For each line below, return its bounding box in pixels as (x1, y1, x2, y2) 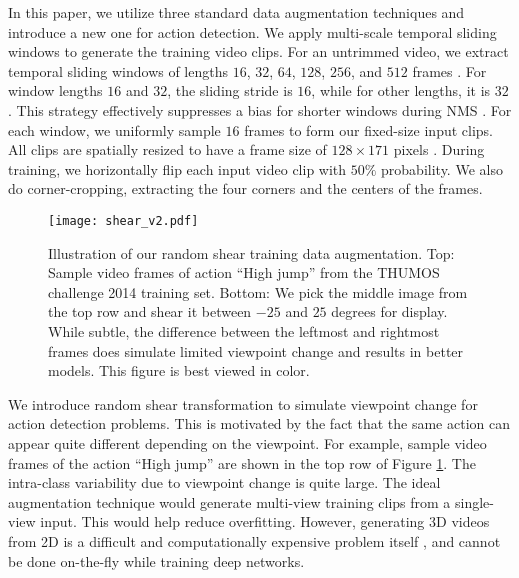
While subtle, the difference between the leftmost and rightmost (48, 320, 440, 341)
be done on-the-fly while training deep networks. (8, 550, 305, 571)
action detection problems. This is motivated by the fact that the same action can (8, 413, 510, 434)
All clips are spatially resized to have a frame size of (8, 139, 327, 160)
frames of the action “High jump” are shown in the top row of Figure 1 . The (8, 452, 476, 473)
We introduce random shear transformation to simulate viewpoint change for (8, 393, 478, 414)
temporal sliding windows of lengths (8, 60, 229, 81)
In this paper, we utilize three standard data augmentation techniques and (8, 2, 465, 22)
